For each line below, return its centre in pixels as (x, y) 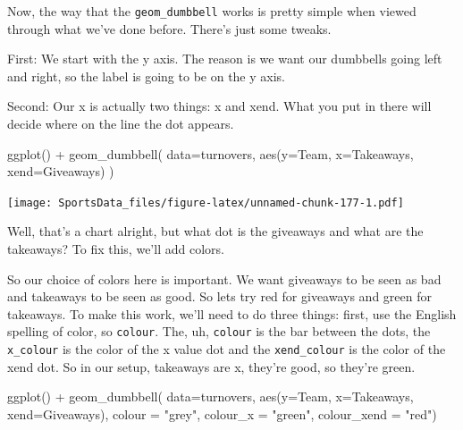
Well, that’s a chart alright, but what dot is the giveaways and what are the (215, 231)
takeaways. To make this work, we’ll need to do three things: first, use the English (232, 313)
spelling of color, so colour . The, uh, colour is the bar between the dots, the (219, 331)
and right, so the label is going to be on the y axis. (146, 76)
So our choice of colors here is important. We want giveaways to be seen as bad (224, 278)
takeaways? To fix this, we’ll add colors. (116, 249)
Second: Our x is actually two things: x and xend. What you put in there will (219, 106)
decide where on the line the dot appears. (121, 124)
